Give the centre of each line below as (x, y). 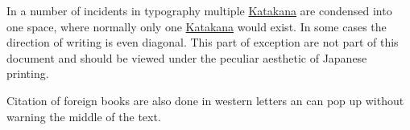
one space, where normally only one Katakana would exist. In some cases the (197, 26)
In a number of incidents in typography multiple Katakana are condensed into (199, 10)
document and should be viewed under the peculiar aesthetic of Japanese (187, 57)
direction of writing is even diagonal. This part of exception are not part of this (203, 42)
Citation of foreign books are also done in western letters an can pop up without (205, 100)
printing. (28, 73)
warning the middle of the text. (84, 116)
